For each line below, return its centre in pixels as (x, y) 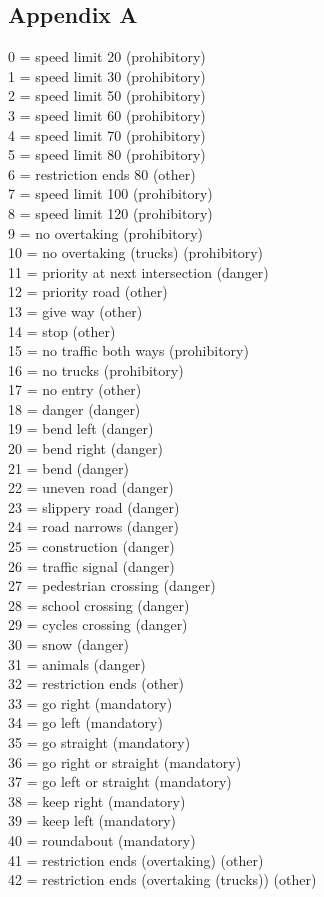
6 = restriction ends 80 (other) (102, 173)
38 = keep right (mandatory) (97, 800)
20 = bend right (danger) (85, 448)
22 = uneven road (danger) (91, 487)
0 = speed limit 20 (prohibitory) (107, 56)
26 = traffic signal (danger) (91, 565)
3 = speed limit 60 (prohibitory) (107, 114)
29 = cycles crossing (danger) (98, 624)
